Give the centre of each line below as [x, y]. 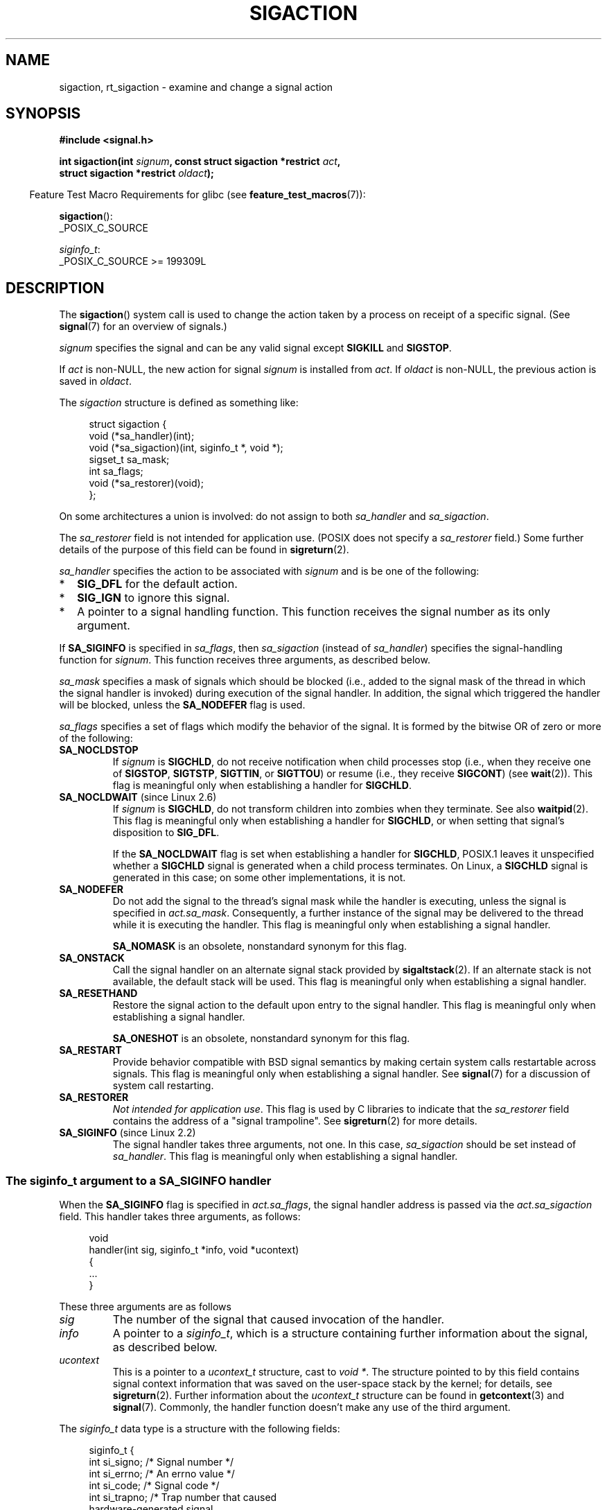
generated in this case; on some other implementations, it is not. [259, 878]
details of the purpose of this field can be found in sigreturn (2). [204, 550]
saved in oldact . [95, 381]
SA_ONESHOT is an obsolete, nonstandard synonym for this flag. [261, 1039]
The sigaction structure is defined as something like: [179, 403]
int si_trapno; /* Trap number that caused [183, 1498]
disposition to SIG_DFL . [166, 833]
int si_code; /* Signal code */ [154, 1486]
